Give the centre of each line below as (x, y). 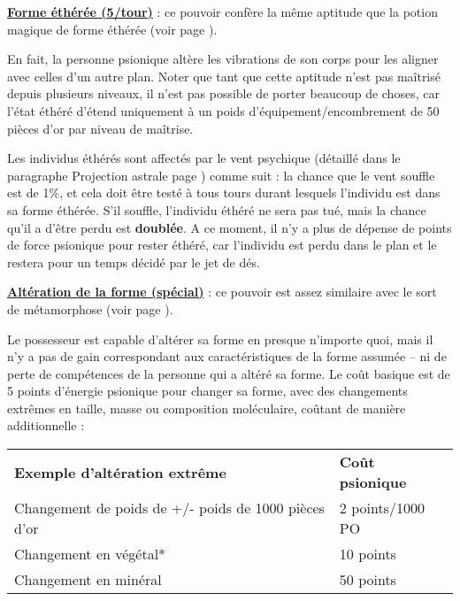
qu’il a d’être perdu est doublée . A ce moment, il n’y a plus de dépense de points (230, 227)
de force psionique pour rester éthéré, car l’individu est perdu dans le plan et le (222, 245)
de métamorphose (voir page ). (90, 308)
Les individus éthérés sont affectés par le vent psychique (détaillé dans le (204, 158)
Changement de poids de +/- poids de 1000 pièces (169, 508)
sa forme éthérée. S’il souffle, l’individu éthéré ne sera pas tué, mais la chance (217, 209)
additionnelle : (46, 425)
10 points (368, 554)
